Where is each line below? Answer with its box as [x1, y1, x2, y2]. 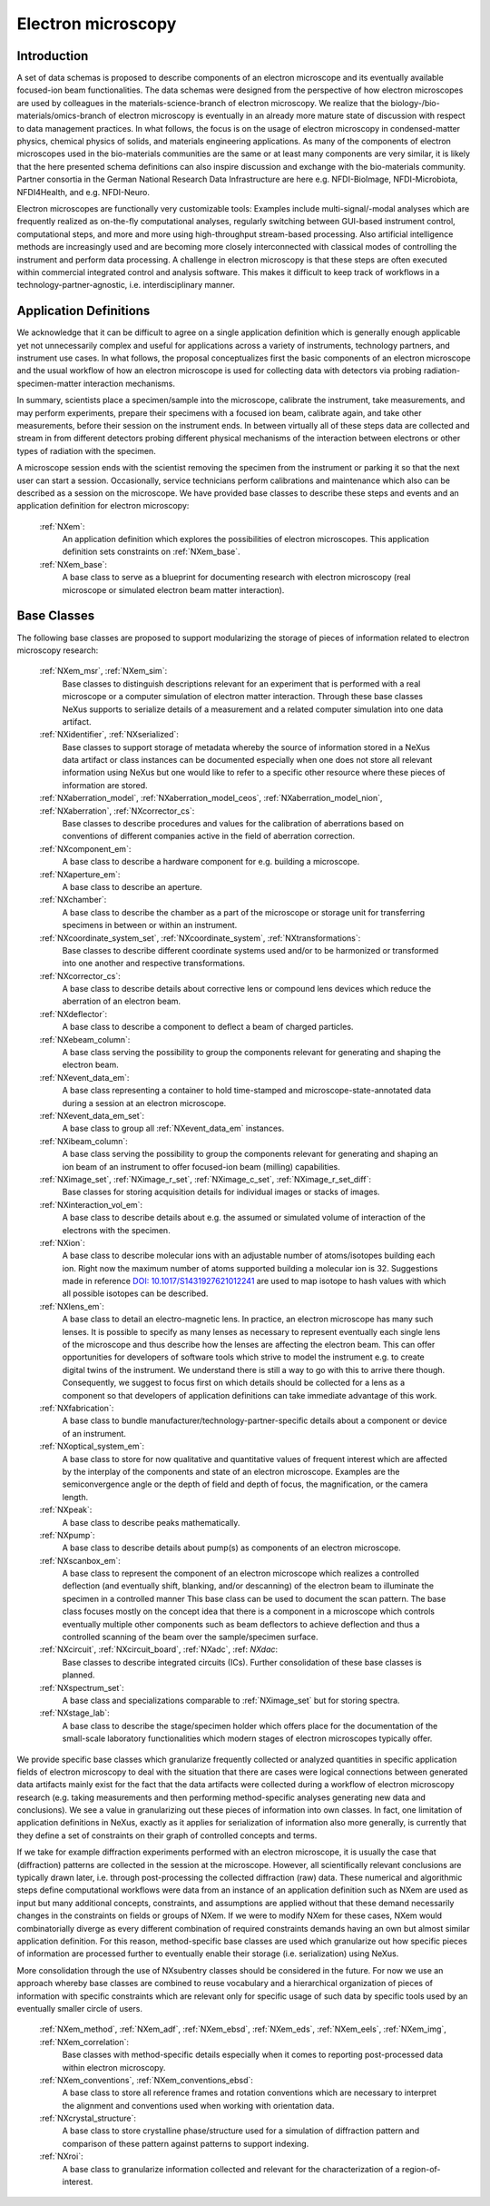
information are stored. [62, 779, 149, 790]
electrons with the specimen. [62, 1224, 171, 1235]
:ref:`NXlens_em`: [39, 1301, 104, 1311]
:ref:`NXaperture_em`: [39, 868, 121, 880]
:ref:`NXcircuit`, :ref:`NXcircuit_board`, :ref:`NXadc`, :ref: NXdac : [39, 1644, 279, 1655]
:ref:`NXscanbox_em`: [39, 1555, 122, 1566]
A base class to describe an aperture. [62, 881, 203, 892]
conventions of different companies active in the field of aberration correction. [62, 831, 356, 842]
